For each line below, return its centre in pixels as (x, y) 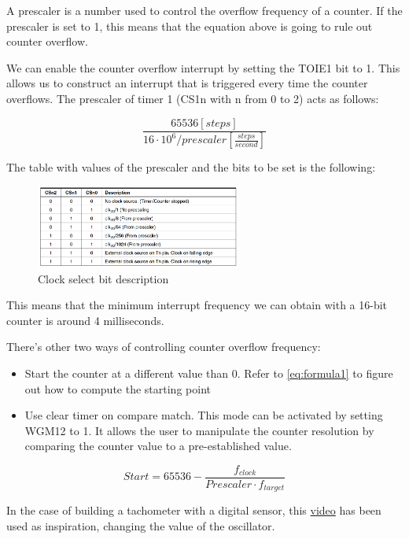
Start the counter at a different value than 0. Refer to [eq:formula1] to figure (209, 373)
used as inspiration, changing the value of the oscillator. (141, 525)
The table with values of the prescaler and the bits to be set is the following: (191, 167)
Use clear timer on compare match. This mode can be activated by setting (204, 415)
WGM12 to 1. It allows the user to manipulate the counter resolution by (199, 430)
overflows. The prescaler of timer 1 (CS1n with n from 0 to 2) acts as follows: (193, 98)
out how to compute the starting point (118, 388)
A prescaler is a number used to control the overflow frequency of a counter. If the (204, 10)
